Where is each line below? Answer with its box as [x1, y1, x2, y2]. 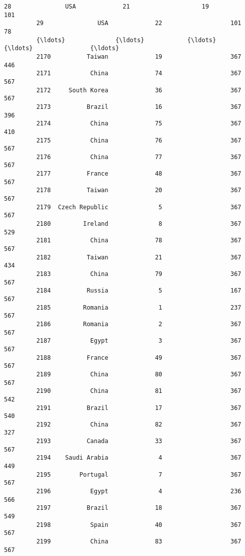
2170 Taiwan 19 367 [36, 53, 241, 60]
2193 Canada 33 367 [36, 438, 241, 445]
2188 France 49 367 [36, 354, 241, 361]
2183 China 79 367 [36, 270, 241, 277]
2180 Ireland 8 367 [36, 220, 241, 228]
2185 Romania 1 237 [36, 304, 241, 311]
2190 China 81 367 [36, 387, 241, 395]
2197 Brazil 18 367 [36, 504, 241, 512]
